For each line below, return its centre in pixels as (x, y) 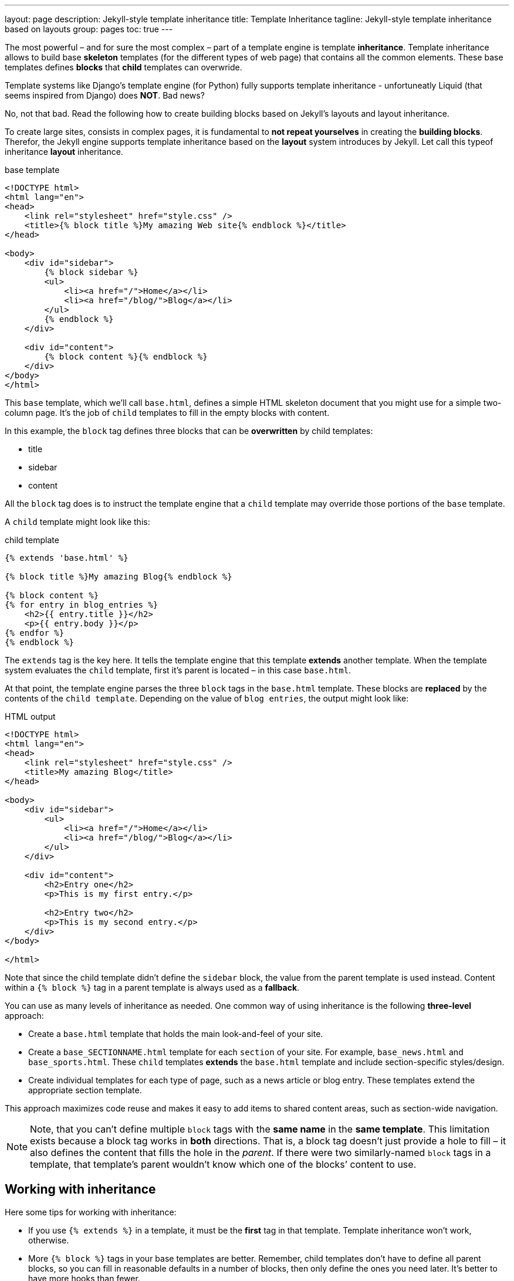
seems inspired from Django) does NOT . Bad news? (105, 95)
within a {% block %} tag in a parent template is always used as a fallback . (152, 987)
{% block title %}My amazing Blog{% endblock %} (119, 577)
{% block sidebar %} (91, 272)
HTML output (30, 716)
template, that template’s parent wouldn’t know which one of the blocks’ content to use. (223, 1164)
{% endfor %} (35, 633)
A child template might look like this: (77, 522)
